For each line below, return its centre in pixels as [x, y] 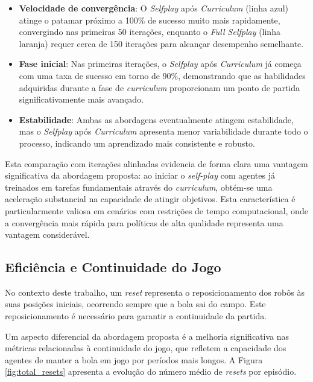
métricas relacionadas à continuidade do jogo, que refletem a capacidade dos [146, 348]
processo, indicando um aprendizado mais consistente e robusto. [137, 143]
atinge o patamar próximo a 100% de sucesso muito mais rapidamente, [150, 20]
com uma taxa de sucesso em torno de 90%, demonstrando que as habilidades [162, 75]
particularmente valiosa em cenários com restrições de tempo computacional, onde [156, 210]
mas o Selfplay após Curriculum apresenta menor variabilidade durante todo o [163, 131]
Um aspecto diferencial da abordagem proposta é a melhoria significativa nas [147, 336]
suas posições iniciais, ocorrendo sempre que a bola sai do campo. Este [135, 304]
